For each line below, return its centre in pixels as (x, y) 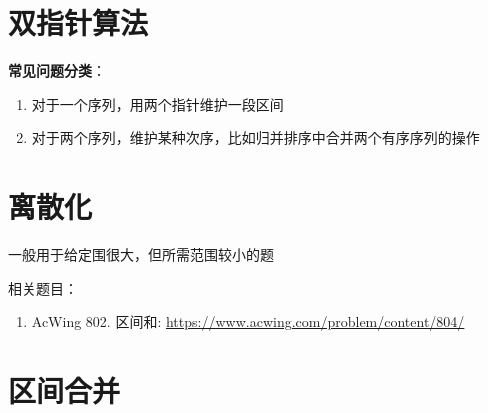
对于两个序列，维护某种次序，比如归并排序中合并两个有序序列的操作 (255, 137)
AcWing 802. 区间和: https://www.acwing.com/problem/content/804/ (248, 321)
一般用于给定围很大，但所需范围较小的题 (141, 254)
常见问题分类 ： (57, 70)
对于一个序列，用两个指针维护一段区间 (157, 103)
